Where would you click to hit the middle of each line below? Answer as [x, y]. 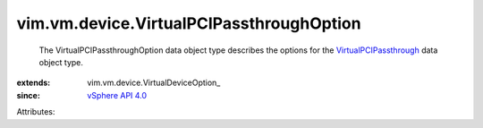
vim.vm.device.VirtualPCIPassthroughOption [189, 23]
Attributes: [36, 112]
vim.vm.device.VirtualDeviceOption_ [154, 83]
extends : [34, 83]
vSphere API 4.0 [117, 95]
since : [28, 95]
